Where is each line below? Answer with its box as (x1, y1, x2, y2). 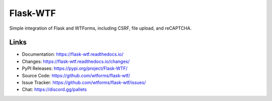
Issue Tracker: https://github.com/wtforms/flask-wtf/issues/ (22, 79, 146, 85)
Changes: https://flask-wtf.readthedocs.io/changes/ (22, 58, 130, 64)
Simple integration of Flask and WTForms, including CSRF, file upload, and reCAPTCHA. (9, 25, 192, 31)
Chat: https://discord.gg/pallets (22, 86, 87, 92)
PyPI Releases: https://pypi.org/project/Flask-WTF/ (22, 65, 128, 71)
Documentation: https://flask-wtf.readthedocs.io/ (22, 51, 123, 57)
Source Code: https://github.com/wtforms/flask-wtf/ (22, 72, 130, 78)
